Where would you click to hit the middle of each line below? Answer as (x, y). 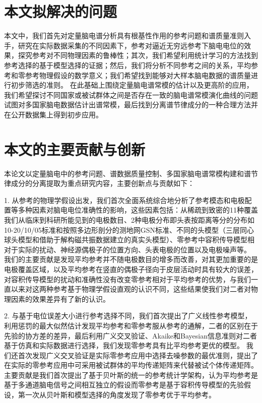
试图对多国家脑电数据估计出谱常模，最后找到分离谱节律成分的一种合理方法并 (131, 105)
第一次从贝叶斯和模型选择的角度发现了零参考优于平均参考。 (117, 395)
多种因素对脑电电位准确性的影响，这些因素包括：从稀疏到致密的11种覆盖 (138, 210)
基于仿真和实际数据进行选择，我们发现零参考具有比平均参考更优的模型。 (124, 345)
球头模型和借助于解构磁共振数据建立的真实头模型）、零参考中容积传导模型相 (129, 240)
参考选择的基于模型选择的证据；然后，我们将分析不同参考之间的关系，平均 (127, 65)
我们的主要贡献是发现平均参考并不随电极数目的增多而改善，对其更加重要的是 (131, 259)
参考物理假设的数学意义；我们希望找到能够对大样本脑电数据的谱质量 (138, 75)
